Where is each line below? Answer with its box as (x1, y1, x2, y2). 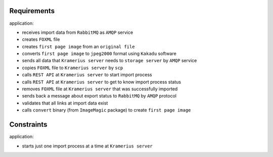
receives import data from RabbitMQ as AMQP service (22, 29, 133, 35)
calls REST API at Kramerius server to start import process (22, 72, 152, 78)
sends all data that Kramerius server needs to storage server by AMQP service (22, 58, 197, 64)
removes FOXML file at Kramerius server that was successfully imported (22, 86, 178, 92)
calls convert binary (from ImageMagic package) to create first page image (22, 107, 191, 113)
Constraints (9, 120, 48, 129)
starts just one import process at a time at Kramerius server (22, 143, 153, 149)
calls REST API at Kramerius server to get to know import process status (22, 79, 181, 85)
